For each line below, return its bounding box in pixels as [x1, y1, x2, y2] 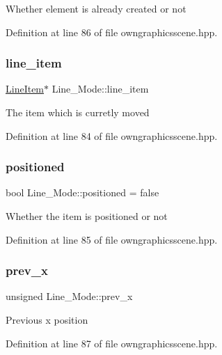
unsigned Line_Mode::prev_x [6, 289, 133, 303]
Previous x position [6, 313, 88, 326]
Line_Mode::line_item [51, 81, 149, 96]
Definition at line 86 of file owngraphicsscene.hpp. [6, 24, 218, 39]
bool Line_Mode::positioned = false [6, 185, 159, 200]
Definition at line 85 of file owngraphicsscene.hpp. [6, 232, 218, 246]
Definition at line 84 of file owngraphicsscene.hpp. [6, 128, 218, 143]
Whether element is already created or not [6, 1, 187, 15]
